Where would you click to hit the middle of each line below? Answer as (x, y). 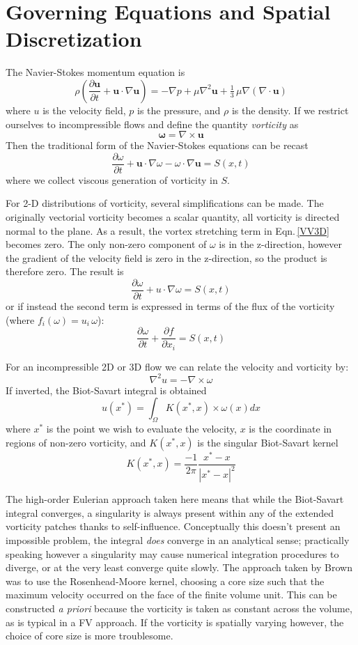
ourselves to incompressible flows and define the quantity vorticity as (152, 124)
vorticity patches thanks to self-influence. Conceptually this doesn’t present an (173, 526)
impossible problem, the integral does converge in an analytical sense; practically (178, 540)
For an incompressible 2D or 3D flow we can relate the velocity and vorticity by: (177, 366)
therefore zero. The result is (65, 271)
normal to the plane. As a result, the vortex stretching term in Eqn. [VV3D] (168, 230)
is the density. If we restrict (290, 110)
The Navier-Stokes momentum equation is (95, 72)
